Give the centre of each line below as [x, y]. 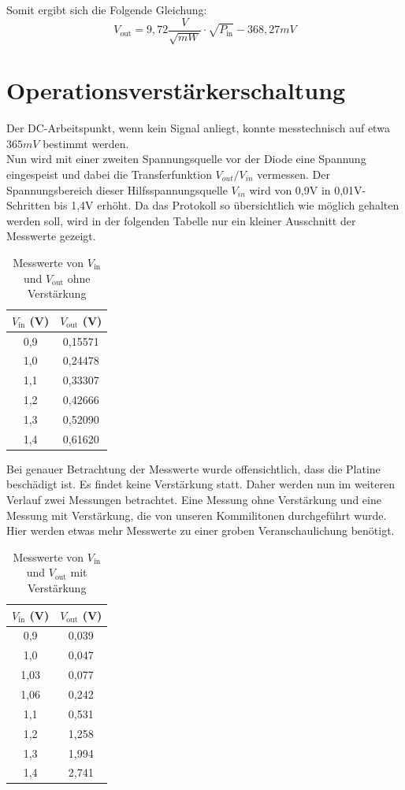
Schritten [28, 205]
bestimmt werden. [86, 143]
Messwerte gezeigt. [51, 236]
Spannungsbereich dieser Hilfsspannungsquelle [117, 189]
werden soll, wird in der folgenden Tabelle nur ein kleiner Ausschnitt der [181, 220]
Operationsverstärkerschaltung [176, 90]
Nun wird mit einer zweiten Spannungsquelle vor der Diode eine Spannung [186, 159]
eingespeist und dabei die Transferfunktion [109, 174]
